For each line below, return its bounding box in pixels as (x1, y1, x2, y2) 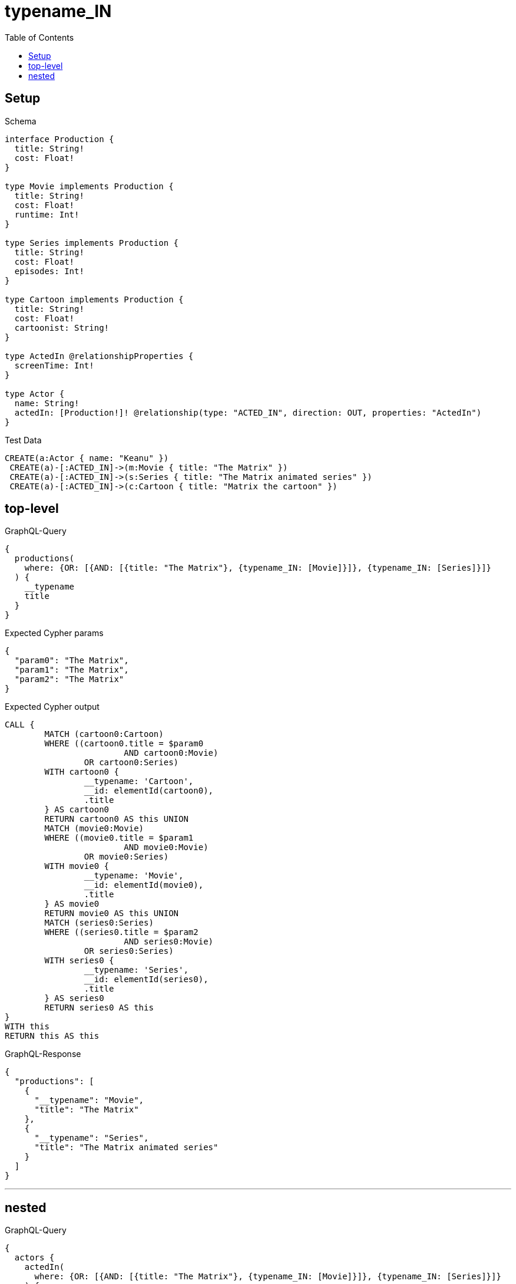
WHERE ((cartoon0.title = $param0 (44, 739, 204, 749)
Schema (5, 116, 37, 126)
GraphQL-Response (5, 1049, 81, 1059)
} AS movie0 (44, 899, 100, 909)
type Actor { (5, 389, 65, 399)
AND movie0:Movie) (124, 842, 209, 852)
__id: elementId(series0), (84, 974, 209, 985)
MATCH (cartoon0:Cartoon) (44, 729, 164, 739)
